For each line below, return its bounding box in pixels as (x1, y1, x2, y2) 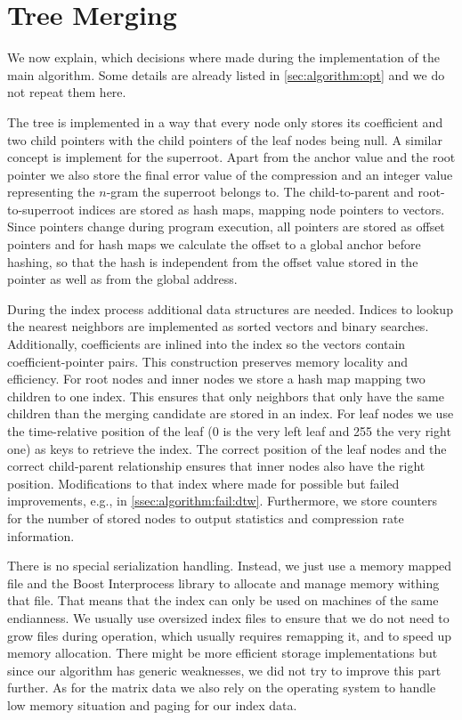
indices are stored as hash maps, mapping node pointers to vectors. (78, 199, 445, 218)
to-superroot (7, 199, 75, 218)
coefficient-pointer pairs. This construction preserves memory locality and (7, 352, 409, 370)
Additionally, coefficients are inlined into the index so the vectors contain (7, 335, 406, 353)
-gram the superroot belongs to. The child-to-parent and (106, 182, 414, 201)
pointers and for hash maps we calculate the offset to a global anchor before (7, 235, 421, 254)
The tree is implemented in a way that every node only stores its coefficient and (7, 112, 443, 131)
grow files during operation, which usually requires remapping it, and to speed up (7, 626, 452, 644)
